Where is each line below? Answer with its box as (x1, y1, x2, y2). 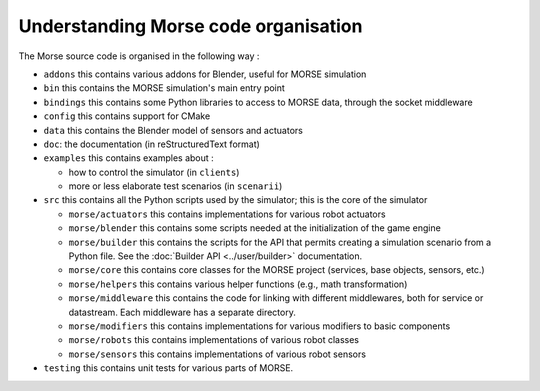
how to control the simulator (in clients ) (68, 166, 240, 178)
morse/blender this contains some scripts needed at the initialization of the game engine (68, 222, 442, 234)
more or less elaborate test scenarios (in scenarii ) (68, 180, 283, 192)
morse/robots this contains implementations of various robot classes (68, 334, 360, 346)
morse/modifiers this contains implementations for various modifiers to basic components (68, 320, 451, 332)
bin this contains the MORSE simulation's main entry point (43, 82, 285, 94)
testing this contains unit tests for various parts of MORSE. (43, 362, 294, 374)
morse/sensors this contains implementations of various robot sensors (68, 348, 367, 360)
